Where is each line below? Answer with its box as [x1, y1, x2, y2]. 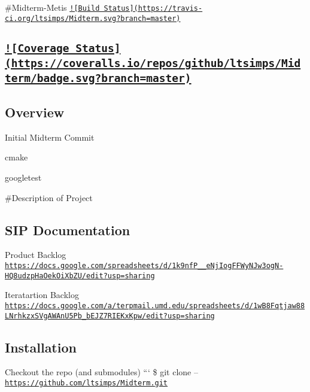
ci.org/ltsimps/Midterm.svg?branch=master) [5, 14, 181, 23]
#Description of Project [5, 191, 93, 203]
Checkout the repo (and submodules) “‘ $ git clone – [5, 366, 198, 378]
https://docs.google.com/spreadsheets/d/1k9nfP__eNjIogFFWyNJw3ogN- [5, 261, 284, 270]
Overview [5, 103, 65, 121]
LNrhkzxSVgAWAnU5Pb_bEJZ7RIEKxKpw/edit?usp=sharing [5, 311, 215, 320]
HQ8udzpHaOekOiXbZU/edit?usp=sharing [5, 271, 155, 280]
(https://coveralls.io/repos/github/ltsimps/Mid [5, 56, 301, 69]
